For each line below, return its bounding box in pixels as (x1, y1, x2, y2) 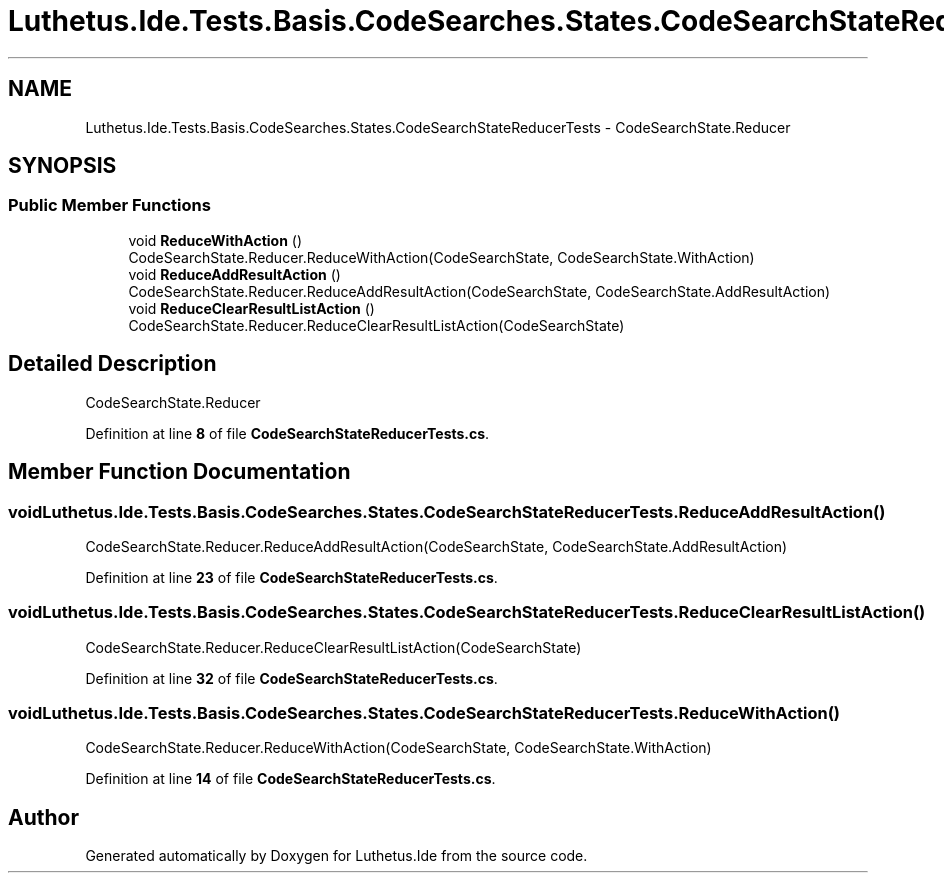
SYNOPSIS (8, 153, 117, 179)
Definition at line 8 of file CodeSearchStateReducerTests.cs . (85, 424, 490, 442)
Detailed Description (8, 351, 217, 377)
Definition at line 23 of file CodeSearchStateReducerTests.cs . (85, 568, 498, 586)
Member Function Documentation (8, 459, 351, 485)
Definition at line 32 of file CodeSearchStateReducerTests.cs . (85, 669, 498, 687)
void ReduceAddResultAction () (128, 265, 341, 283)
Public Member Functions (8, 195, 211, 216)
